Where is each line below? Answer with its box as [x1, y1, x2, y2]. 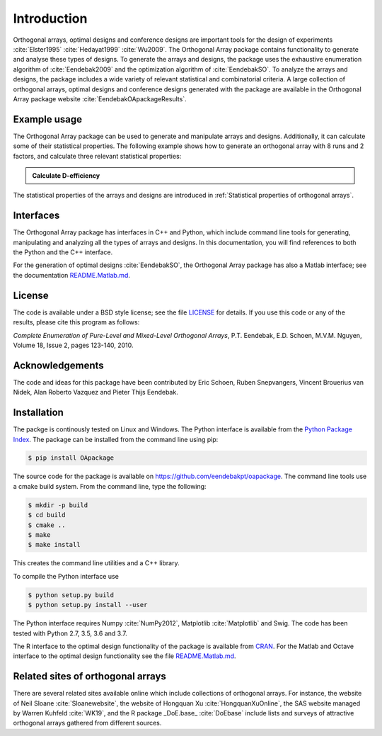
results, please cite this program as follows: [13, 318, 140, 327]
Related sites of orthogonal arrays [13, 670, 166, 683]
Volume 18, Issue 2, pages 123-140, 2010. [13, 341, 134, 349]
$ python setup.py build [28, 591, 115, 599]
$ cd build [28, 511, 66, 519]
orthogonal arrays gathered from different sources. [13, 719, 162, 727]
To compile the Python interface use [13, 572, 120, 580]
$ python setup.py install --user [28, 601, 148, 609]
